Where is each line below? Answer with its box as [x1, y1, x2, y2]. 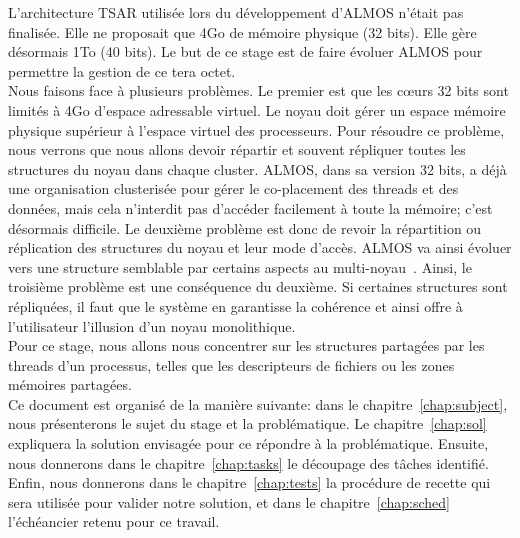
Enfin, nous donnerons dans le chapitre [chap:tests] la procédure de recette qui [8, 472, 491, 493]
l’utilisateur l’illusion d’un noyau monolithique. [8, 315, 296, 336]
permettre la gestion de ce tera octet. [8, 60, 236, 81]
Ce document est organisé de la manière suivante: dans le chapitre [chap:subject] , [8, 393, 508, 414]
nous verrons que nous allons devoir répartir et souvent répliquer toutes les [8, 139, 466, 160]
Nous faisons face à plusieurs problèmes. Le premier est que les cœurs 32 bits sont [8, 80, 509, 101]
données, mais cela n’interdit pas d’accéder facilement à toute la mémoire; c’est [8, 197, 493, 218]
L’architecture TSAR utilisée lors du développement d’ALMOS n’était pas [8, 2, 464, 22]
